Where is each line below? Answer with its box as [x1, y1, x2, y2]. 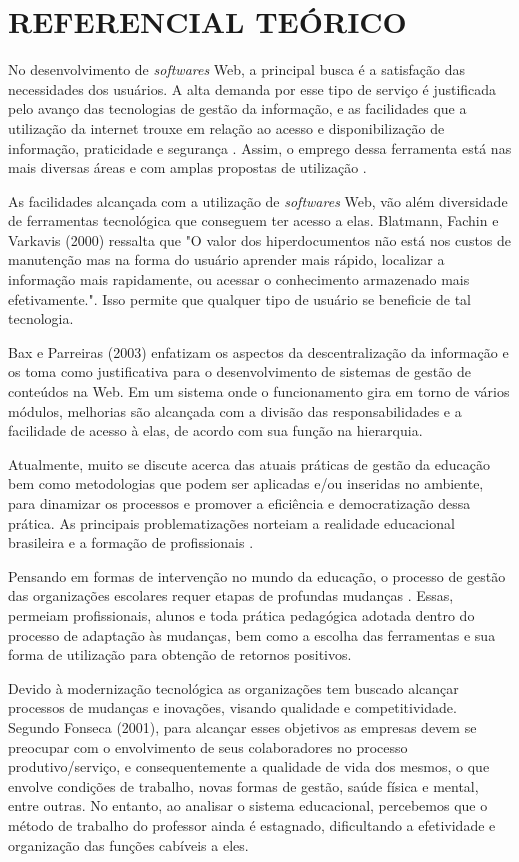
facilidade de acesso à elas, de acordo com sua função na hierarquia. [8, 420, 423, 441]
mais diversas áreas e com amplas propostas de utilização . [8, 157, 367, 178]
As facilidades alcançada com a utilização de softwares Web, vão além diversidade [8, 190, 508, 211]
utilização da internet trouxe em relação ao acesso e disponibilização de [8, 117, 445, 138]
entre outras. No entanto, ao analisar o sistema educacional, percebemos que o [8, 795, 488, 816]
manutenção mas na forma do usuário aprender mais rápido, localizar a [8, 249, 445, 270]
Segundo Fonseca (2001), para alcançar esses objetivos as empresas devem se [8, 716, 477, 737]
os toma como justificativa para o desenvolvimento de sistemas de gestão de [8, 361, 471, 382]
